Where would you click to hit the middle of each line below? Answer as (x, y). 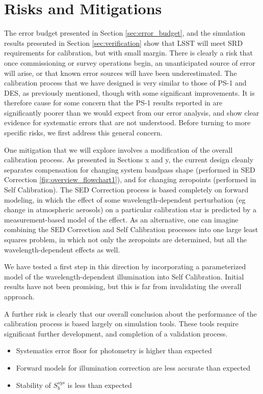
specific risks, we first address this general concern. (83, 133)
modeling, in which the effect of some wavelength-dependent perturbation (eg (125, 199)
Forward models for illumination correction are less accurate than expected (133, 367)
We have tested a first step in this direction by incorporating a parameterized (125, 266)
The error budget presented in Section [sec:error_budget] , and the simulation (125, 33)
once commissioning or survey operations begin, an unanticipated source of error (130, 62)
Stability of (33, 385)
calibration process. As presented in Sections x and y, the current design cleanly (129, 160)
